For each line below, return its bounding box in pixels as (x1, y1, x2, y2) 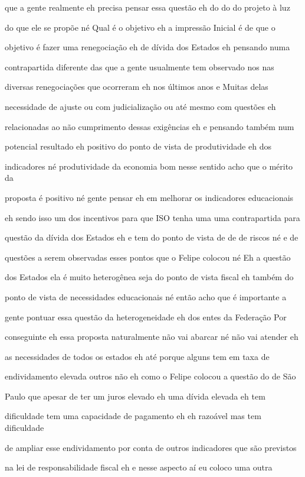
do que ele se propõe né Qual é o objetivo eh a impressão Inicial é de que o (5, 21, 276, 33)
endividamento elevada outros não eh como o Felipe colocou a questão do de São (5, 370, 296, 382)
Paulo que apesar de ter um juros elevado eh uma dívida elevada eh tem (5, 390, 265, 402)
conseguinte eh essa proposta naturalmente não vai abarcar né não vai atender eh (5, 330, 299, 343)
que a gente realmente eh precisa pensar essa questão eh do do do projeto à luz (5, 1, 290, 13)
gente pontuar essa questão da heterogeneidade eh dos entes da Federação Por (5, 310, 287, 323)
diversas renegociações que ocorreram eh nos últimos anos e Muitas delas (5, 80, 268, 93)
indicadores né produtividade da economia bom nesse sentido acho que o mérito (5, 160, 293, 172)
